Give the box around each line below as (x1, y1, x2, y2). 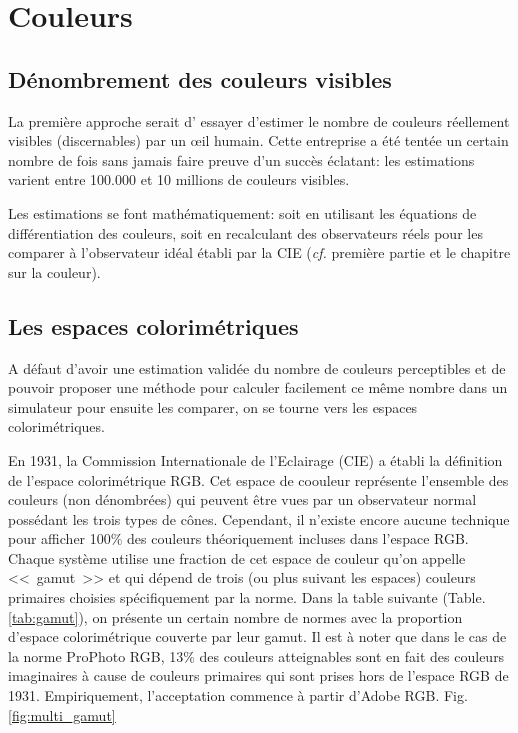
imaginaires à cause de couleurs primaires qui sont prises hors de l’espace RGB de (8, 665, 509, 686)
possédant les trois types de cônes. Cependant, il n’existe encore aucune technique (8, 508, 510, 529)
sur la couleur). (8, 261, 101, 282)
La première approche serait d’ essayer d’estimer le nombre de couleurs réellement (8, 110, 510, 131)
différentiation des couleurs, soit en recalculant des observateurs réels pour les (8, 222, 483, 243)
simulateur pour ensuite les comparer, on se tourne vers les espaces (8, 396, 418, 417)
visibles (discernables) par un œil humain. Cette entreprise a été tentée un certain (8, 130, 509, 151)
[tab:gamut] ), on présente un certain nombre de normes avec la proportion (8, 606, 463, 627)
